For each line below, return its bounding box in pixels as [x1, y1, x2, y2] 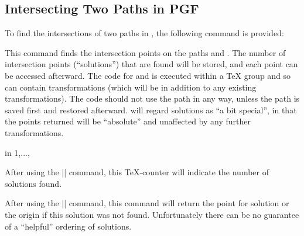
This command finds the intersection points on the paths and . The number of [5, 46, 286, 58]
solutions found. [5, 177, 62, 189]
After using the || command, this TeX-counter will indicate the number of [5, 166, 269, 178]
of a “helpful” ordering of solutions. [5, 220, 132, 232]
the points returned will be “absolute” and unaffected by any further [5, 115, 251, 127]
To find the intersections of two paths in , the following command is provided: [5, 27, 284, 39]
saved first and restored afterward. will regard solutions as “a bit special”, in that [5, 103, 297, 116]
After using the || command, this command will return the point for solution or [5, 197, 289, 209]
